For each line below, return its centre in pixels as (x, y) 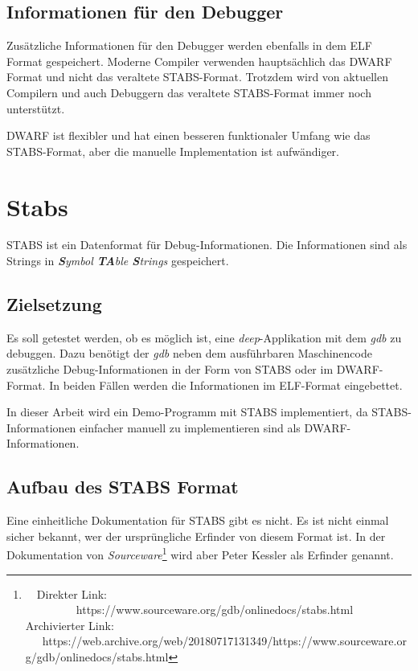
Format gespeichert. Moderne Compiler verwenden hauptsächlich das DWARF (199, 61)
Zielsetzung (54, 304)
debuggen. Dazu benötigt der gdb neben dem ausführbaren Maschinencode (189, 353)
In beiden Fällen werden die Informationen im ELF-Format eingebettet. (226, 385)
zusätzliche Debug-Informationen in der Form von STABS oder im (170, 369)
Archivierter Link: (70, 625)
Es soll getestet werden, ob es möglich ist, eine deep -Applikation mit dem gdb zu (204, 337)
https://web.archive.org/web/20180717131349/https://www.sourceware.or (224, 641)
